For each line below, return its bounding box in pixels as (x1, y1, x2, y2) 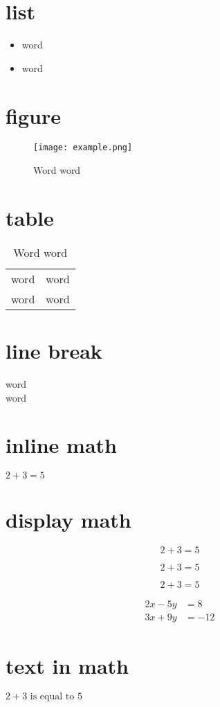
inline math (6, 431, 117, 459)
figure (6, 101, 61, 129)
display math (6, 505, 131, 534)
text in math (6, 651, 129, 679)
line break (6, 337, 102, 364)
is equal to (30, 691, 75, 701)
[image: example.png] (33, 143, 133, 153)
